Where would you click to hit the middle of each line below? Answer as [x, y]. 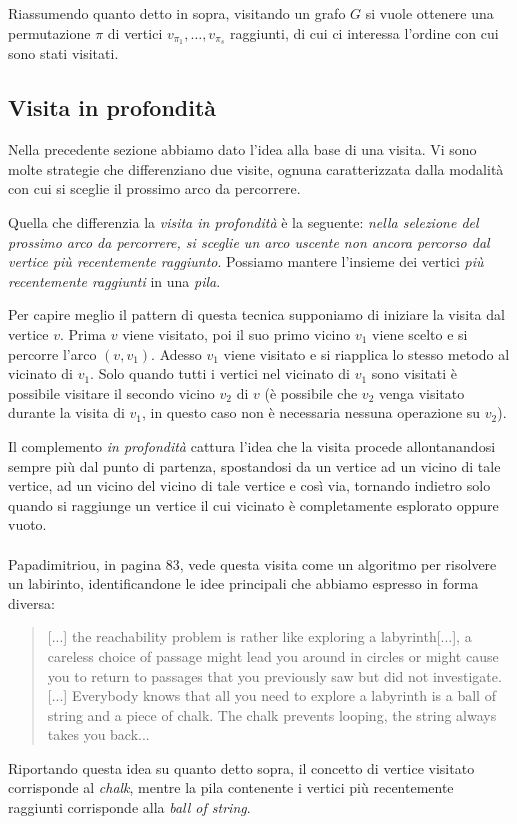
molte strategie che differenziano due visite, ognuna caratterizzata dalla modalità [256, 168]
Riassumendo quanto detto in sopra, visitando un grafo [177, 13]
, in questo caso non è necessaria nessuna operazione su [311, 412]
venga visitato [421, 392]
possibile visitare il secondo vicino [111, 392]
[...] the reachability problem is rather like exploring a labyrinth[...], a [259, 636]
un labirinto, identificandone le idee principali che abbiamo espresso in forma [243, 583]
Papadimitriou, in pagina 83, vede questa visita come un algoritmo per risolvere [252, 563]
